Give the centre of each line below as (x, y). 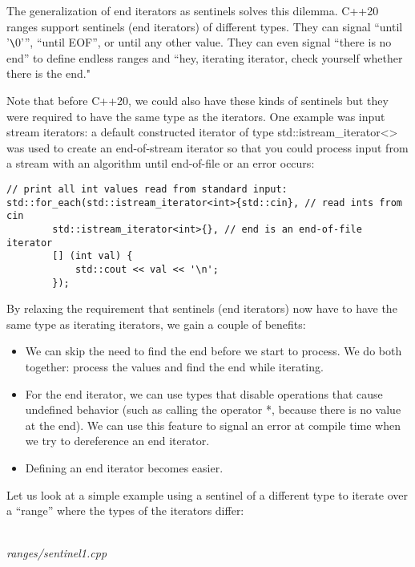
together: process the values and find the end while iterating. (174, 367)
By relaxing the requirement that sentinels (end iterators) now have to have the (202, 308)
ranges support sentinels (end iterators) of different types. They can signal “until (205, 26)
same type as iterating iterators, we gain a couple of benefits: (156, 324)
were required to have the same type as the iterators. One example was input (196, 116)
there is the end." (48, 73)
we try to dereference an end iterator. (117, 441)
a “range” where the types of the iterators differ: (125, 510)
